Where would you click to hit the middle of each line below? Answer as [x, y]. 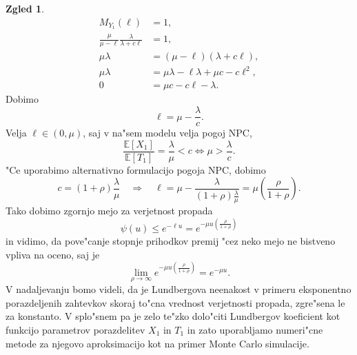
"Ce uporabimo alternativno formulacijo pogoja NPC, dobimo [136, 169]
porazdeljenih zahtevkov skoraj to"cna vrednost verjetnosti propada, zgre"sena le [175, 302]
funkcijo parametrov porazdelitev [75, 329]
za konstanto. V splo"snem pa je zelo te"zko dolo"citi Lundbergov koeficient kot [173, 316]
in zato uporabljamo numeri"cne [255, 329]
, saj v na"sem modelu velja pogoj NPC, [167, 133]
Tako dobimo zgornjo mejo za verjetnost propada [109, 211]
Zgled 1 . [25, 8]
